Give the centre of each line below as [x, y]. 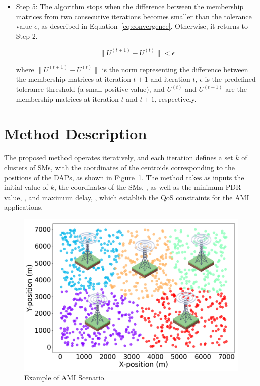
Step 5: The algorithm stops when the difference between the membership [130, 6]
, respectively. [175, 99]
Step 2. [27, 36]
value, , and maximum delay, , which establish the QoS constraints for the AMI [127, 197]
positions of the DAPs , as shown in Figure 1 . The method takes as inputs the [124, 177]
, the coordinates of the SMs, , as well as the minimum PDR [148, 187]
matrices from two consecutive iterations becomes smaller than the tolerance [134, 16]
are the [236, 89]
